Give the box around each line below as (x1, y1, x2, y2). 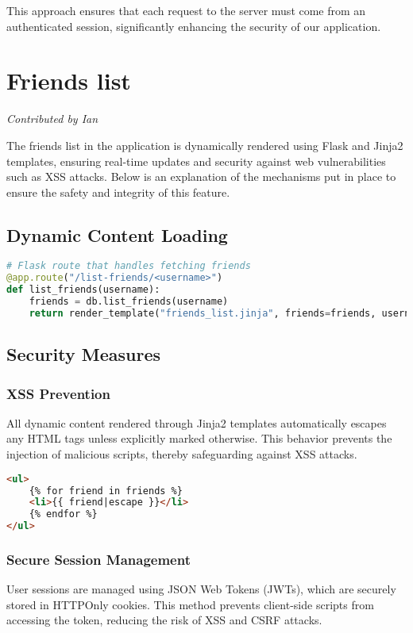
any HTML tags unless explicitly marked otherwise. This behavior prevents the (6, 430, 392, 447)
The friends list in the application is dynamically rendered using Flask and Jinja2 (6, 136, 403, 153)
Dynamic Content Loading (6, 222, 228, 247)
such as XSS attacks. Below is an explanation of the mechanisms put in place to (6, 168, 396, 185)
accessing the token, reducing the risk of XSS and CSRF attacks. (6, 612, 322, 628)
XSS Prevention (6, 383, 110, 403)
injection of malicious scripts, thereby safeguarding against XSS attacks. (6, 446, 357, 462)
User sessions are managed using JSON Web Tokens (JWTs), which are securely (6, 581, 396, 597)
